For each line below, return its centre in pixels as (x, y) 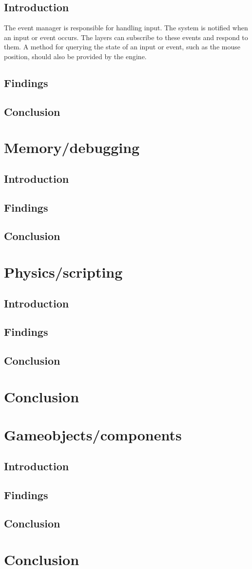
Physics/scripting (63, 272)
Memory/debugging (72, 147)
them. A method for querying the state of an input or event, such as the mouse (122, 47)
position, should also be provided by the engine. (75, 56)
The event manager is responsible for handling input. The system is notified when (126, 28)
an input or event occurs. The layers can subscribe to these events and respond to (126, 37)
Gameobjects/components (93, 435)
